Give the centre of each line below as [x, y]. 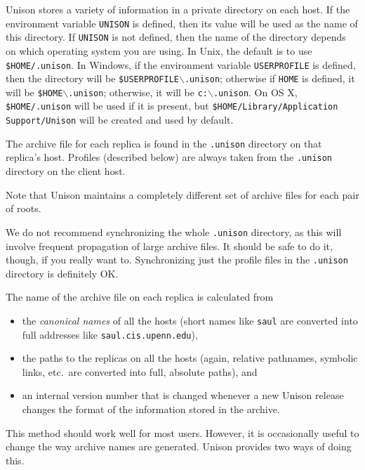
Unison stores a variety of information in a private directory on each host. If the [178, 9]
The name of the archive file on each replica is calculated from [140, 297]
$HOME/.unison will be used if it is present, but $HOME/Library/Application [172, 106]
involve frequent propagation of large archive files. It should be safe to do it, [169, 246]
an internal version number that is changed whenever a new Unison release [183, 395]
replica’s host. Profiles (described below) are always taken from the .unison [169, 157]
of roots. [24, 208]
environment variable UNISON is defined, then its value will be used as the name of [182, 23]
